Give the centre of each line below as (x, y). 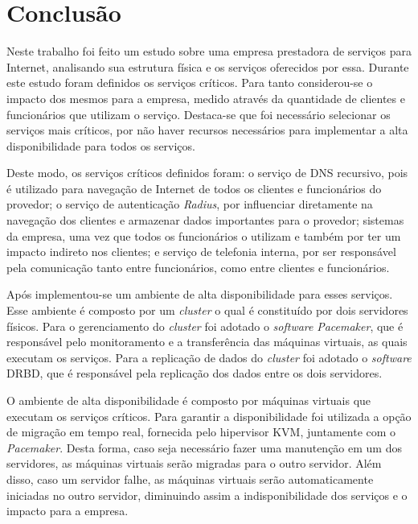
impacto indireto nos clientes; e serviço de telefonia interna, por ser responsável (201, 252)
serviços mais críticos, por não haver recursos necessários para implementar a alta (207, 130)
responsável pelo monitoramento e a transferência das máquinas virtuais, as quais (207, 342)
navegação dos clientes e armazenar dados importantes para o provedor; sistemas (205, 220)
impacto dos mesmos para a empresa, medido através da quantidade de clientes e (206, 98)
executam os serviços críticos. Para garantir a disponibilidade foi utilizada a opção (209, 416)
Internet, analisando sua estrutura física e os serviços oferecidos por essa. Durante (208, 66)
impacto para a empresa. (68, 511)
